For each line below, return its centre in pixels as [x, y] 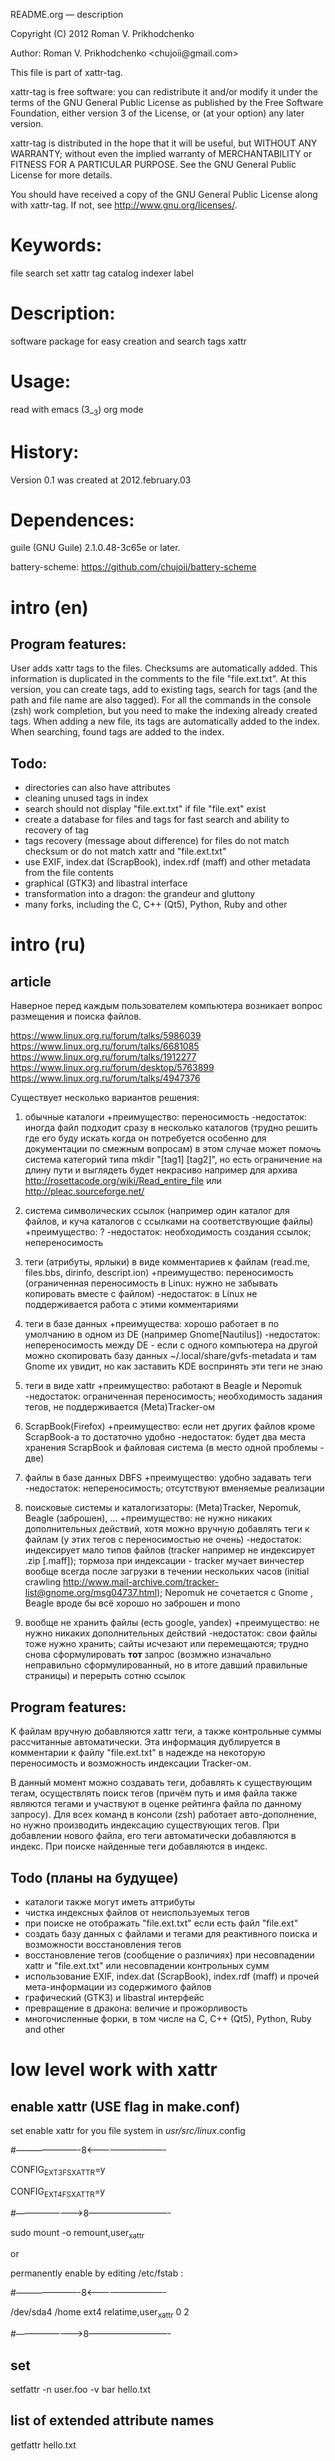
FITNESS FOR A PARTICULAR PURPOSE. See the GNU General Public [153, 164]
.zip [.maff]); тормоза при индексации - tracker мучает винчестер [164, 1561]
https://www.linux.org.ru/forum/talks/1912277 [103, 1057]
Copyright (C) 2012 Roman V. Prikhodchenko [102, 33]
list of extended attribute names [112, 2420]
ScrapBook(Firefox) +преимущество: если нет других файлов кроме [170, 1426]
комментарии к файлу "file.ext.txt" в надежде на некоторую [138, 1753]
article [31, 981]
